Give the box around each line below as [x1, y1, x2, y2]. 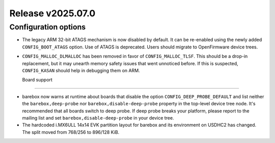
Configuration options [9, 22, 86, 32]
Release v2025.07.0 [9, 8, 96, 19]
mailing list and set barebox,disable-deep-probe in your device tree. [22, 115, 174, 121]
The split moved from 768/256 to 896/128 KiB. [22, 129, 120, 135]
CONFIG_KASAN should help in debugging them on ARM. [22, 67, 140, 73]
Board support [22, 77, 53, 83]
